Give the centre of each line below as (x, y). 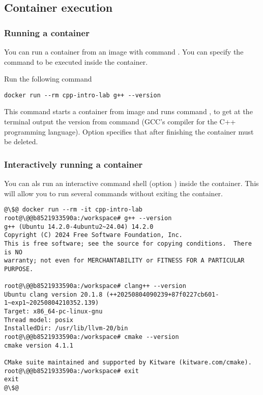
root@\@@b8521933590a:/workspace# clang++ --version (95, 286)
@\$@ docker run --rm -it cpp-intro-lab (74, 210)
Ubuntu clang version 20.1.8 (53, 294)
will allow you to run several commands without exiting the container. (113, 193)
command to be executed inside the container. (76, 61)
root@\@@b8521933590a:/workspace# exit (71, 371)
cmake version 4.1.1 (39, 345)
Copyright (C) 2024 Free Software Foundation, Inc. (93, 235)
